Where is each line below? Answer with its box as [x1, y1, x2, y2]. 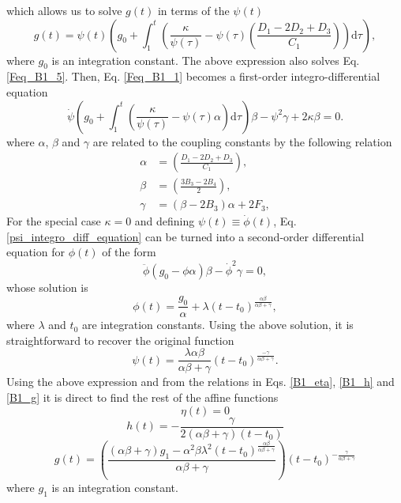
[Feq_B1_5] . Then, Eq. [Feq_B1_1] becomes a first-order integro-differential [6, 68, 380, 85]
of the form [102, 244, 156, 260]
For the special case [6, 213, 101, 229]
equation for [6, 244, 65, 260]
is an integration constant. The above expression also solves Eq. [51, 51, 360, 68]
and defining [134, 213, 195, 229]
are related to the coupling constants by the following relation [92, 133, 392, 149]
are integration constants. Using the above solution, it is [81, 316, 354, 333]
